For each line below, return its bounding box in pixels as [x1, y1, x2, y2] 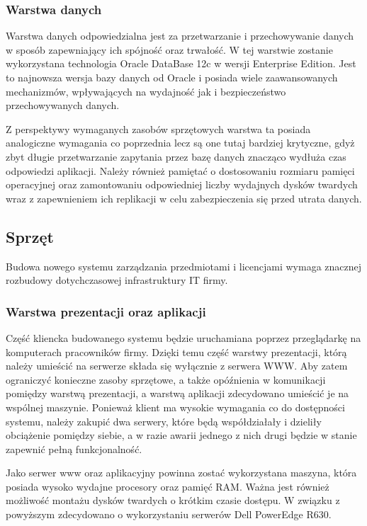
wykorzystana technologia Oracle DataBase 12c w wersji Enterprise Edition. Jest [6, 56, 356, 71]
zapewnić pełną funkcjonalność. [6, 441, 142, 456]
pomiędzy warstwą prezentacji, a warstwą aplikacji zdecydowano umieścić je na [6, 386, 349, 401]
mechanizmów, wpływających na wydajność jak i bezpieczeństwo [6, 84, 286, 98]
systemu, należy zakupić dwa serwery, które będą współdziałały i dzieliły [6, 413, 322, 428]
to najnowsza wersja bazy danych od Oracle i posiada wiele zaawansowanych [6, 70, 338, 84]
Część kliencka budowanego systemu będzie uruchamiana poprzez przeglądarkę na [6, 330, 361, 345]
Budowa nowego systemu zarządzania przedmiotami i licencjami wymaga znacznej [6, 258, 362, 273]
